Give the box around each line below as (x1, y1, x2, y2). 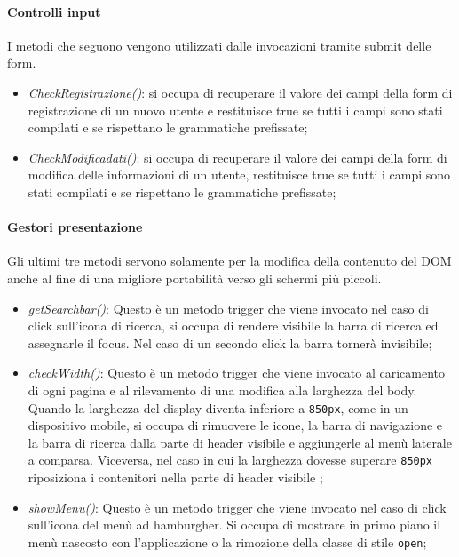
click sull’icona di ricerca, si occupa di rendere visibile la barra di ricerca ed (28, 316, 439, 335)
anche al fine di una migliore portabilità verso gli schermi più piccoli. (7, 268, 382, 287)
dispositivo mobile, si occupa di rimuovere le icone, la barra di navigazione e (28, 416, 443, 434)
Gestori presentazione (7, 218, 143, 236)
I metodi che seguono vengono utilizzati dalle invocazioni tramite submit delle (7, 36, 431, 54)
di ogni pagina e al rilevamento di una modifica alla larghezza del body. (28, 380, 417, 399)
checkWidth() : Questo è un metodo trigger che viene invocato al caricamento (28, 363, 445, 382)
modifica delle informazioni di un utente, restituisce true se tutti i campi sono (28, 165, 451, 184)
